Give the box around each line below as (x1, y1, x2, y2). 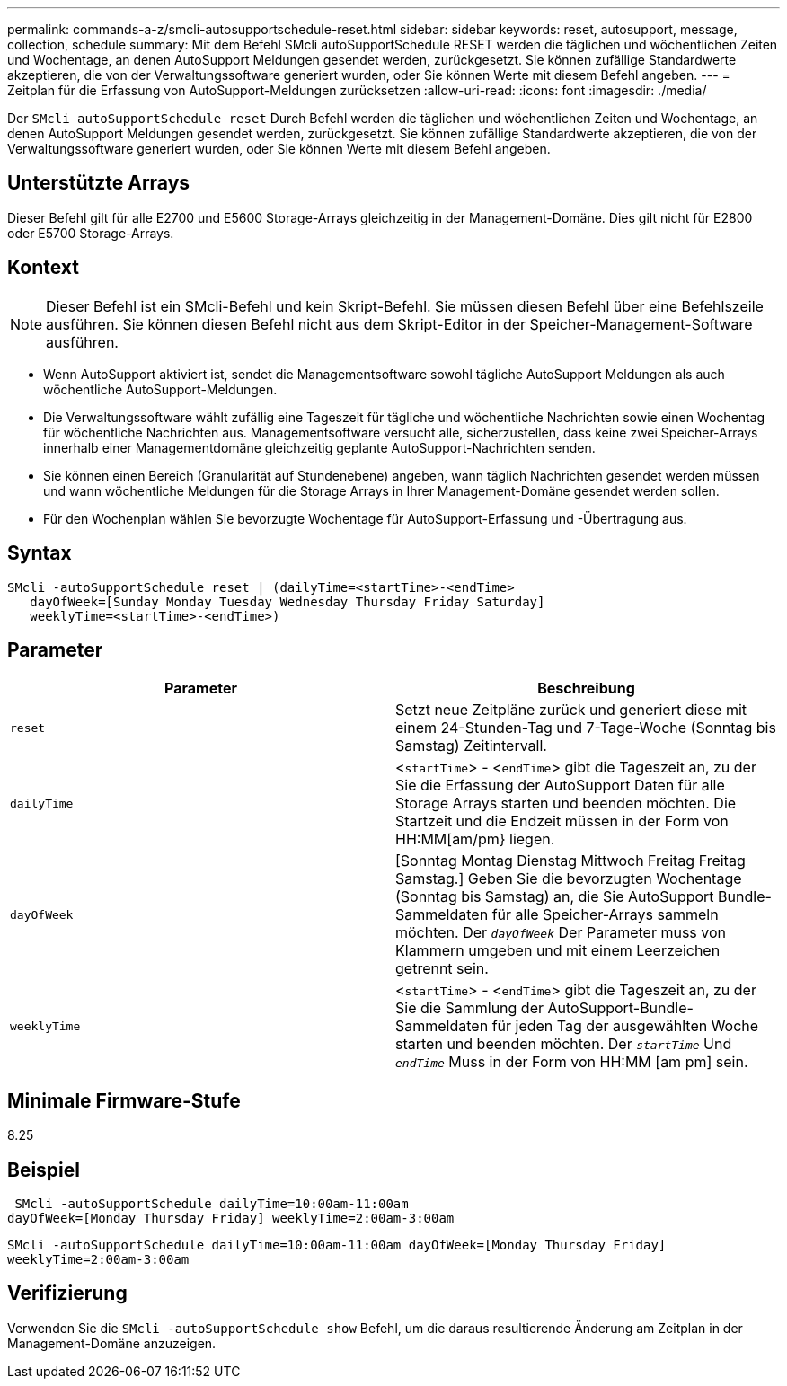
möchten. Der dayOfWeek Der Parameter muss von (395, 923, 727, 942)
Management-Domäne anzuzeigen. (7, 1335, 217, 1351)
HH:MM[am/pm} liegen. (395, 830, 555, 849)
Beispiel (7, 1158, 80, 1181)
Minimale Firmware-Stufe (7, 1089, 241, 1112)
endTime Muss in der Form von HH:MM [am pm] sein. (395, 1053, 748, 1072)
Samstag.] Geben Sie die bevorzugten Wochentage (395, 870, 742, 888)
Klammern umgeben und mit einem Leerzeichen (395, 941, 721, 960)
